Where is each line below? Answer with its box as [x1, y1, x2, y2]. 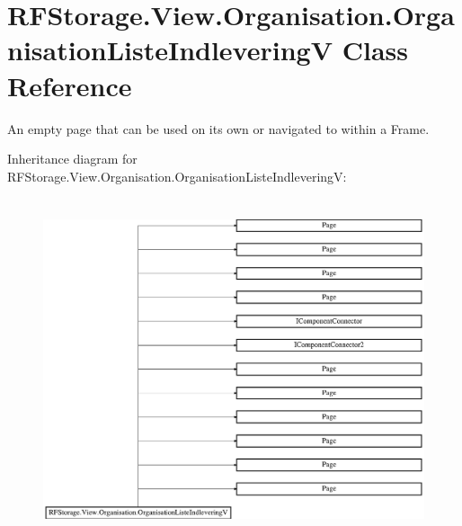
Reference [7, 67, 132, 103]
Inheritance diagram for [7, 149, 138, 168]
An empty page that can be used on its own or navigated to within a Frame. [7, 119, 430, 138]
